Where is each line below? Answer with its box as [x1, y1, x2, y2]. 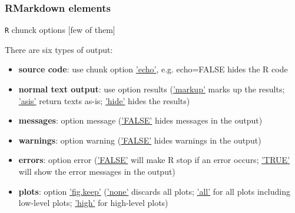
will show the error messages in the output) [18, 165, 175, 178]
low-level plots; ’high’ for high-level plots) [18, 197, 168, 209]
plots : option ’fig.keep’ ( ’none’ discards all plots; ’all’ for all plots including [18, 185, 290, 197]
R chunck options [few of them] [5, 24, 115, 36]
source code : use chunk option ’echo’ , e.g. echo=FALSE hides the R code [18, 63, 288, 75]
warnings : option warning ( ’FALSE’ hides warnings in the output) [18, 134, 261, 146]
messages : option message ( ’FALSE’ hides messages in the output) [18, 114, 263, 127]
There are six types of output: [5, 43, 113, 55]
